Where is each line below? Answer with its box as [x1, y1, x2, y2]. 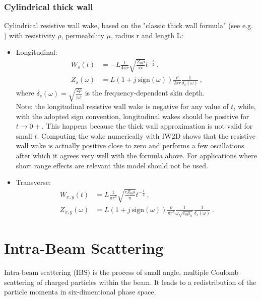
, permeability [61, 30, 104, 40]
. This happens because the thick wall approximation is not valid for [41, 121, 253, 131]
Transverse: [16, 177, 51, 187]
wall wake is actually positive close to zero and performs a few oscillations [16, 140, 244, 151]
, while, [233, 101, 256, 111]
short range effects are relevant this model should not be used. [16, 160, 209, 170]
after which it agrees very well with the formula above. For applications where [16, 150, 257, 160]
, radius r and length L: [110, 30, 183, 40]
